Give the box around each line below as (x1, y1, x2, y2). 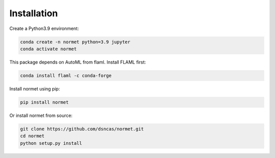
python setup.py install (20, 140, 82, 146)
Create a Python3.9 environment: (9, 25, 79, 31)
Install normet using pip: (9, 85, 61, 91)
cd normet (20, 133, 45, 139)
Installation (9, 8, 58, 19)
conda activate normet (20, 46, 77, 52)
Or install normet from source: (9, 112, 73, 118)
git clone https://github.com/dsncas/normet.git (20, 126, 144, 132)
